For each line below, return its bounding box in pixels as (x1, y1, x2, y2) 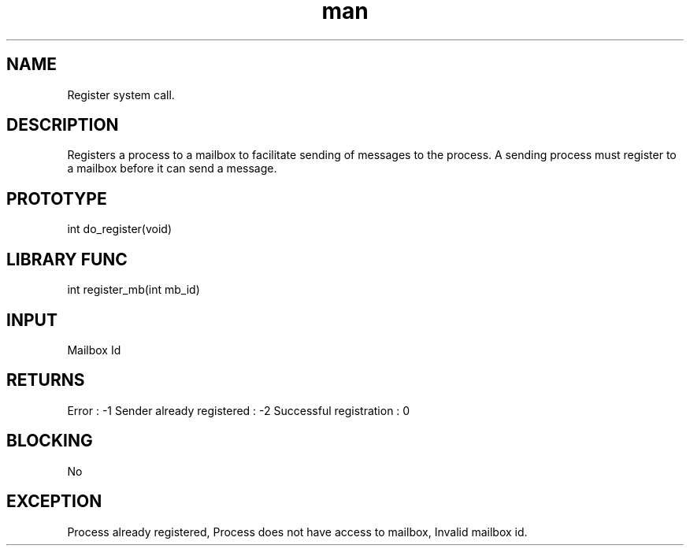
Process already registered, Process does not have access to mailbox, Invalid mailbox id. (67, 524, 528, 539)
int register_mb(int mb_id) (67, 283, 200, 297)
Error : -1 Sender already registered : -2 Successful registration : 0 (67, 403, 410, 417)
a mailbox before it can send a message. (67, 161, 277, 176)
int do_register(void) (67, 222, 172, 236)
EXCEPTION (6, 491, 102, 512)
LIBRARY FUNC (6, 249, 128, 269)
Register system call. (67, 87, 175, 102)
